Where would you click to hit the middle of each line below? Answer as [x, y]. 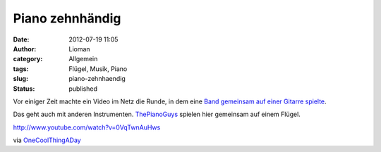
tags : [21, 69]
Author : [25, 49]
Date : [21, 39]
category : [28, 59]
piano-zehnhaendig [97, 79]
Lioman [80, 49]
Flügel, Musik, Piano [98, 69]
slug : [20, 79]
